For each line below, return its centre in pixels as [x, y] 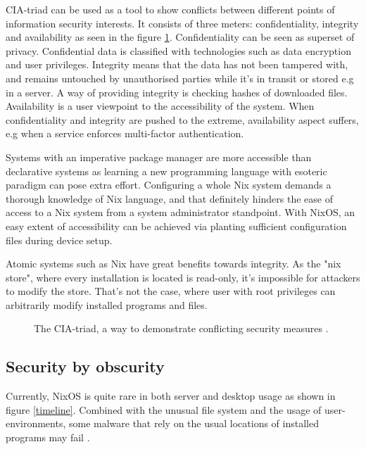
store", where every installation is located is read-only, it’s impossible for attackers [183, 277]
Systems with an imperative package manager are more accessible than [159, 157]
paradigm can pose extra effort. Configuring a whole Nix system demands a [169, 185]
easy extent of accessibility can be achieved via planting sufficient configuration [176, 226]
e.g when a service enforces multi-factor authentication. [125, 133]
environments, [36, 423]
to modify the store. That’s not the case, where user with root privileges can [171, 291]
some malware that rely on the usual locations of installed [194, 423]
